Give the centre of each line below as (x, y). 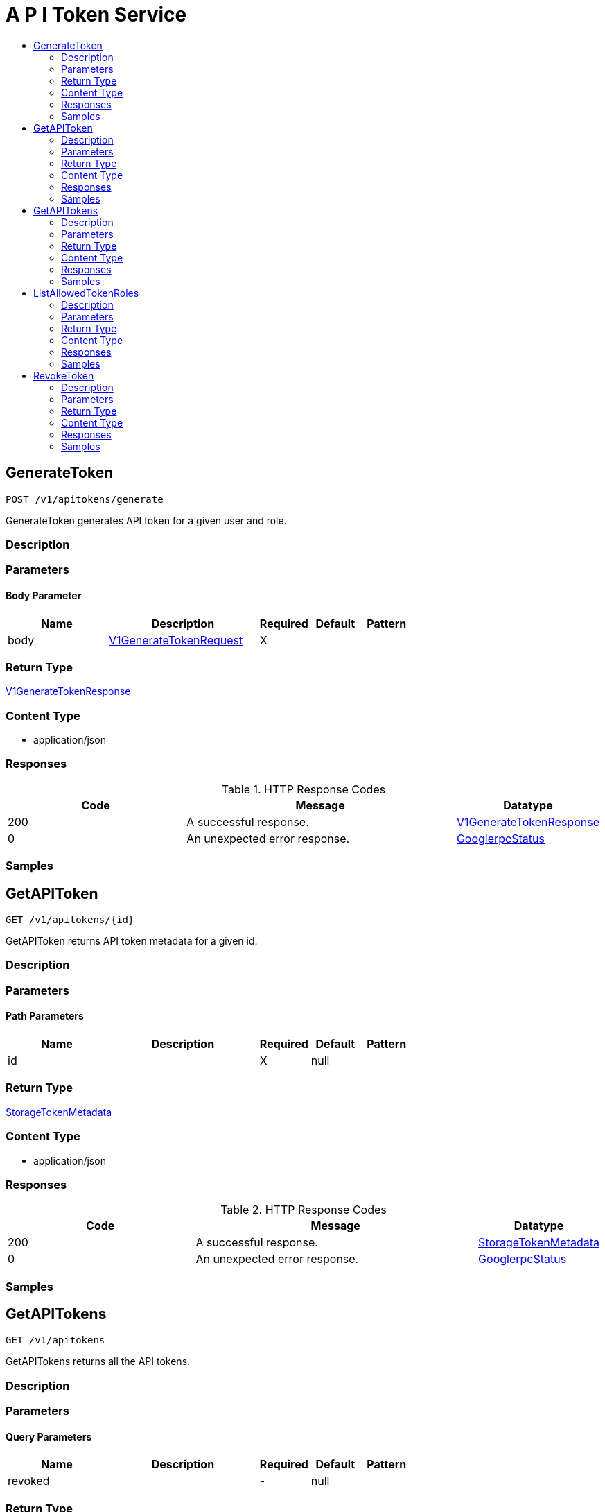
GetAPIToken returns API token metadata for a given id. (132, 941)
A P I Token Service (96, 15)
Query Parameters (49, 1436)
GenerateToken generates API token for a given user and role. (146, 520)
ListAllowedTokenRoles (86, 293)
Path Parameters (45, 1016)
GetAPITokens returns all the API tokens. (98, 1361)
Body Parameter (44, 595)
